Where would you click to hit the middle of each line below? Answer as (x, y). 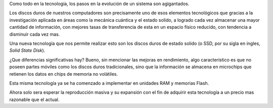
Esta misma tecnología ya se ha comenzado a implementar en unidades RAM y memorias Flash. (109, 83)
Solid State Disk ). (27, 50)
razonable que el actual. (34, 99)
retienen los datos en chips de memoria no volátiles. (64, 74)
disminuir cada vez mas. (35, 34)
